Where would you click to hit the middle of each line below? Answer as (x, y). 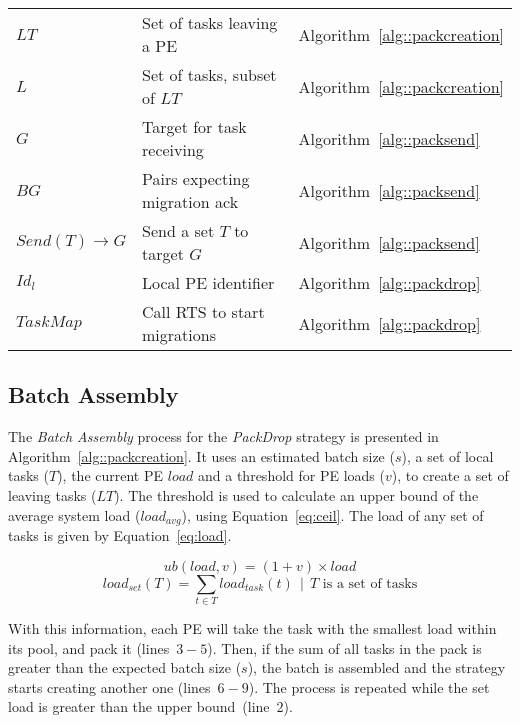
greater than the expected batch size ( (125, 667)
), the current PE (110, 475)
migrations (179, 334)
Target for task (194, 126)
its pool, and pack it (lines (89, 647)
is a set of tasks (370, 583)
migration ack (190, 201)
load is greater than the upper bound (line (139, 706)
